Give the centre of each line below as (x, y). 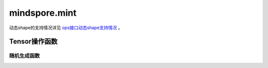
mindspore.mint (43, 13)
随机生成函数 (25, 56)
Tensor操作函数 (33, 42)
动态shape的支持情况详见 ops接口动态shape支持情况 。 (66, 28)
